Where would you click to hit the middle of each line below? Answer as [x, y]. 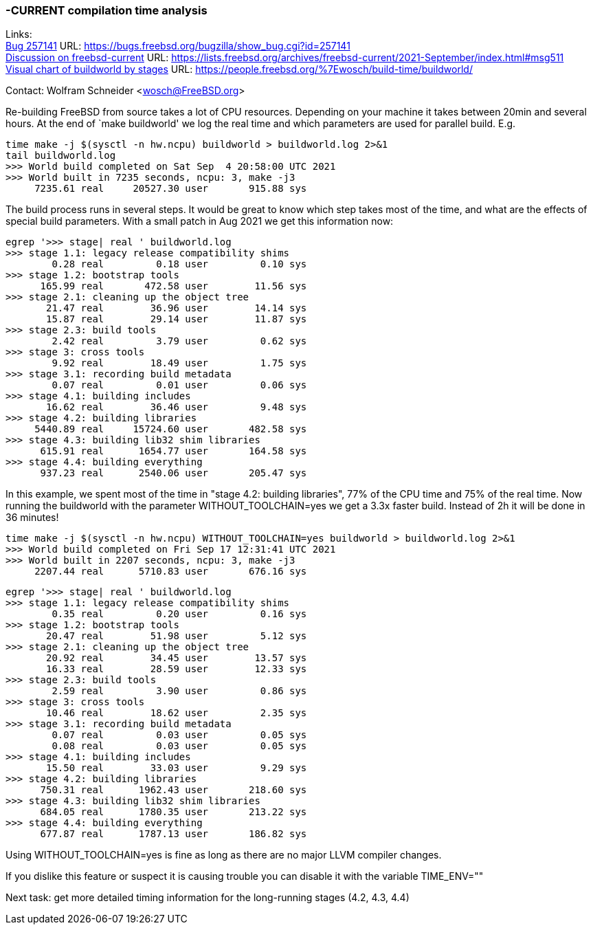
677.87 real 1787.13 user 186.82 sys [174, 834]
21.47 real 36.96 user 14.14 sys [177, 308]
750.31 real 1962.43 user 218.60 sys [174, 790]
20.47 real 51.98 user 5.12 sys [177, 636]
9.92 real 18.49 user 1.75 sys [179, 363]
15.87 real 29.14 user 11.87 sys [177, 319]
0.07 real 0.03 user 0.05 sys [179, 735]
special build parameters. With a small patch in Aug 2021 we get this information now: [200, 221]
